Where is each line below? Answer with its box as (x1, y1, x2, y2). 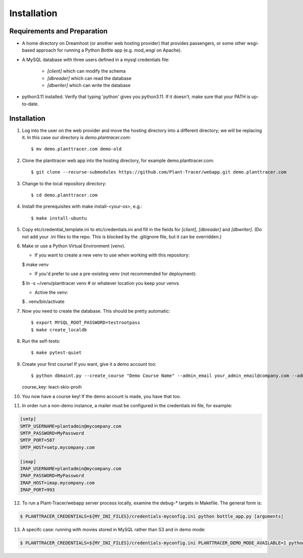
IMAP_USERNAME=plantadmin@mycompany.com (20, 465, 121, 471)
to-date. (22, 101, 39, 107)
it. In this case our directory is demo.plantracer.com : (22, 135, 131, 141)
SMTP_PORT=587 (20, 438, 55, 443)
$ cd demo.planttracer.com (31, 192, 98, 198)
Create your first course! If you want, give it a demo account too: (22, 361, 157, 367)
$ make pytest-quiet (31, 350, 82, 356)
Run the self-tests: (22, 338, 61, 344)
